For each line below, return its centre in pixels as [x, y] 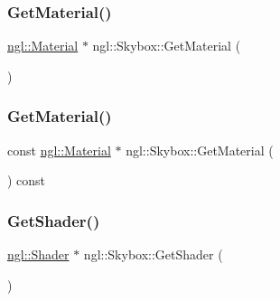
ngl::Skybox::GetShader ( [153, 254]
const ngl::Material [59, 150]
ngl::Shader [38, 254]
